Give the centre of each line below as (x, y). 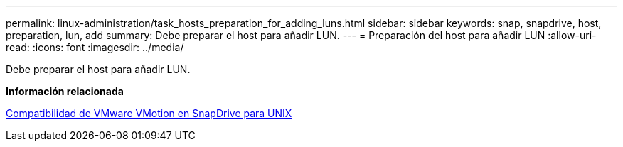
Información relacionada (65, 91)
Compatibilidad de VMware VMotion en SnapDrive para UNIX (149, 113)
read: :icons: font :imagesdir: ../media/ (95, 47)
